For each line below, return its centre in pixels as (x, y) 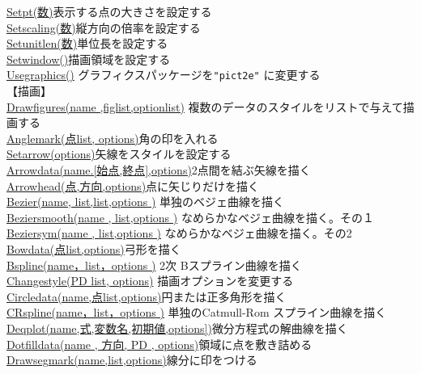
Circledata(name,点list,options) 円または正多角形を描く (147, 296)
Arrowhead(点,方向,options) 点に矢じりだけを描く (133, 185)
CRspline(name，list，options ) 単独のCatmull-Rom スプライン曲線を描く (197, 312)
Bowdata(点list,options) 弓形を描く (94, 248)
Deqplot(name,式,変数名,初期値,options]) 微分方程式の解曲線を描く (177, 328)
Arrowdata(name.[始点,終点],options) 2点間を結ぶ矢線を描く (159, 170)
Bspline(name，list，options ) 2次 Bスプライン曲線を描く (154, 265)
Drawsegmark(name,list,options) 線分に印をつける (132, 360)
